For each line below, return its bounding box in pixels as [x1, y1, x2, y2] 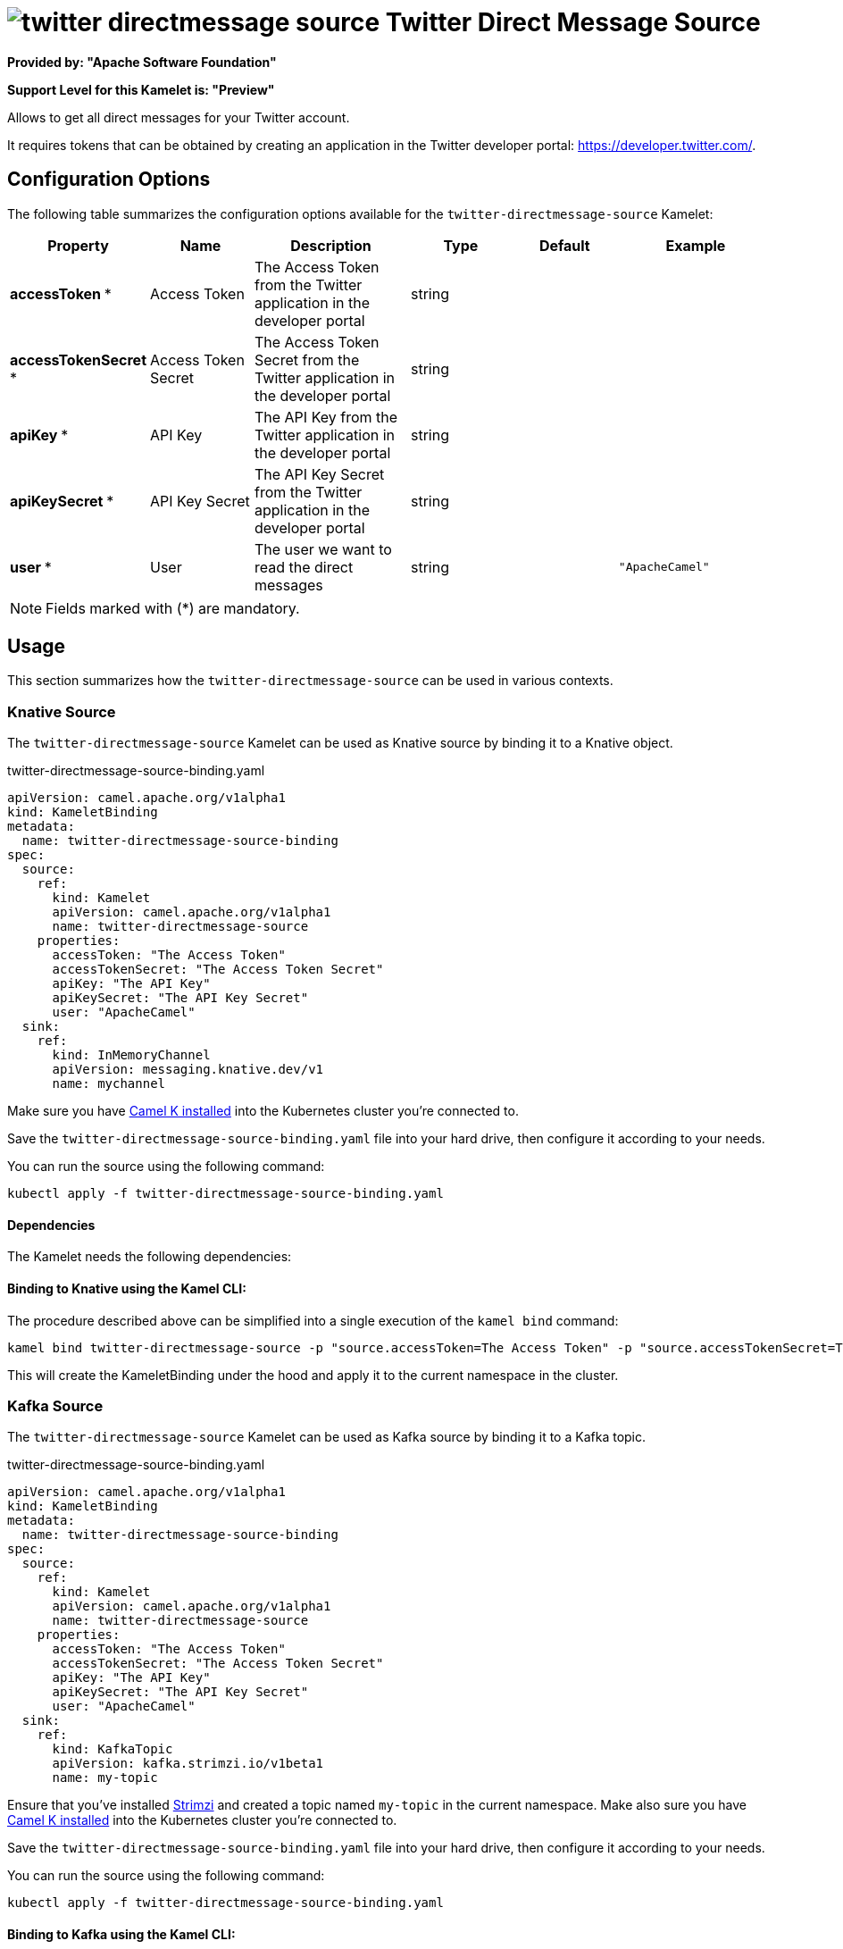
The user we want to [254, 540, 392, 558]
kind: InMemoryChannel [52, 1048, 211, 1063]
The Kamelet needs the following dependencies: [7, 1249, 292, 1265]
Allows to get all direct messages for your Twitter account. [7, 109, 350, 125]
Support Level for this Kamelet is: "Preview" [7, 81, 275, 97]
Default [538, 236, 590, 255]
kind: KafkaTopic [52, 1742, 173, 1757]
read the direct [254, 557, 354, 576]
